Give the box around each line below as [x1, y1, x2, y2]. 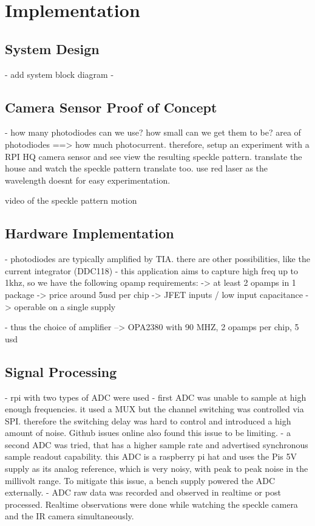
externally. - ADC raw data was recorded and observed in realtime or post [5, 486, 281, 499]
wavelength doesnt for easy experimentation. [5, 173, 171, 186]
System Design [5, 39, 100, 58]
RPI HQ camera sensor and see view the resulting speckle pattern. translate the [5, 150, 302, 162]
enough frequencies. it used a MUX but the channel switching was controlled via [5, 403, 304, 415]
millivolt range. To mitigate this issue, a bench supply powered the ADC [5, 474, 276, 486]
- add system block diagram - [5, 67, 114, 80]
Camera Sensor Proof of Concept [5, 97, 217, 116]
